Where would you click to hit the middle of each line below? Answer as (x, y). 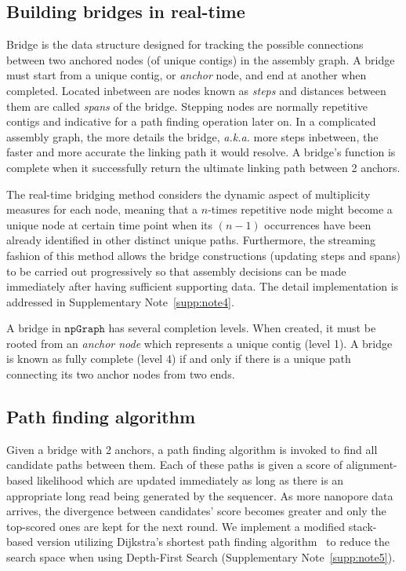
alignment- (372, 465)
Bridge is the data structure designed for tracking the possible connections (185, 44)
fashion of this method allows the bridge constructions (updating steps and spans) (203, 255)
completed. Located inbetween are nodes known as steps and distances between (196, 90)
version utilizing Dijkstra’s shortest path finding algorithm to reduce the (213, 542)
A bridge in (34, 328)
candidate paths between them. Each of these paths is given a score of (175, 465)
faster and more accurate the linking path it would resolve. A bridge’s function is (201, 152)
